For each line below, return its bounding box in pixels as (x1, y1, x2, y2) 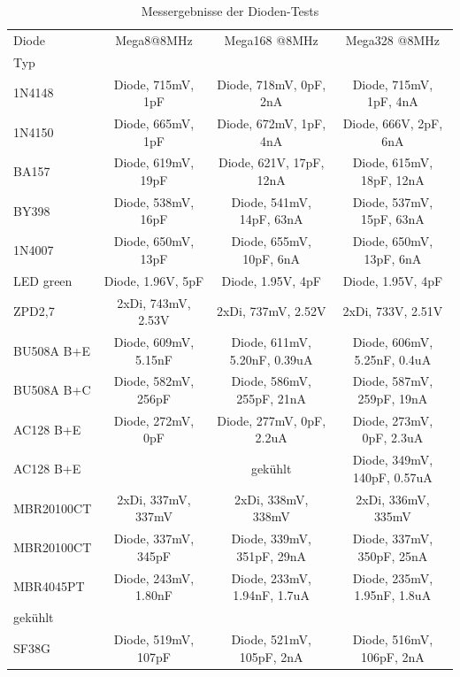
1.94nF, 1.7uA (233, 586, 310, 604)
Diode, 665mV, (113, 113, 195, 132)
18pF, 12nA (361, 171, 425, 188)
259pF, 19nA (357, 389, 428, 408)
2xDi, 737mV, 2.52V (216, 302, 326, 320)
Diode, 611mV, (231, 333, 311, 350)
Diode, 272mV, (113, 411, 195, 429)
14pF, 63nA (239, 210, 303, 228)
